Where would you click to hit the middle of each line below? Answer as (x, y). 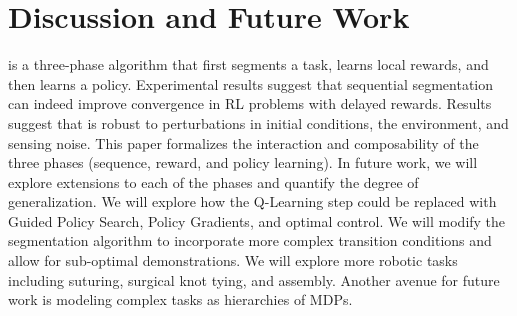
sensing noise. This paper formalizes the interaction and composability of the (243, 142)
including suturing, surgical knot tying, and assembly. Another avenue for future (254, 279)
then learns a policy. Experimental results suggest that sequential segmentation (251, 83)
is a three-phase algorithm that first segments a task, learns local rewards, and (248, 64)
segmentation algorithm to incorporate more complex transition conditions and (250, 240)
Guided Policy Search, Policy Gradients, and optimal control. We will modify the (257, 220)
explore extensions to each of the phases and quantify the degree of (213, 181)
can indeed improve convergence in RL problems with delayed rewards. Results (250, 103)
